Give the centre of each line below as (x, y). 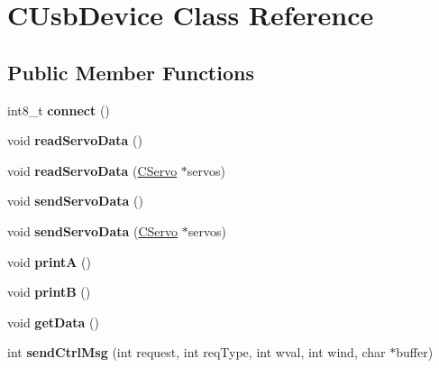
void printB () (49, 292)
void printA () (49, 261)
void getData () (53, 322)
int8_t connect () (59, 110)
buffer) (415, 352)
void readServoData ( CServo (92, 170)
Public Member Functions (131, 72)
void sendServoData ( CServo (93, 230)
